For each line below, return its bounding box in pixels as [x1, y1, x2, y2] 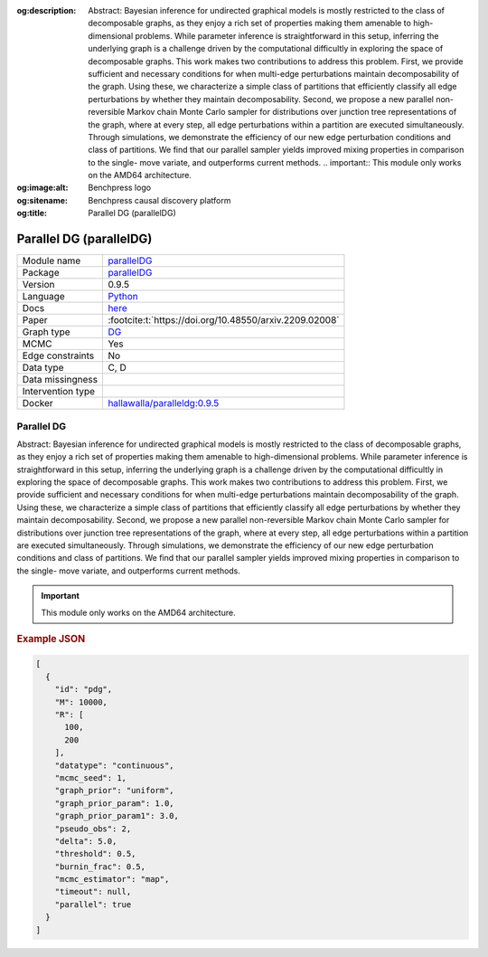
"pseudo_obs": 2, [54, 823, 132, 834]
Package [22, 267, 60, 280]
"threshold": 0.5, [54, 848, 136, 859]
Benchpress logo [88, 182, 152, 194]
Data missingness [22, 374, 99, 386]
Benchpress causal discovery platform [88, 194, 231, 205]
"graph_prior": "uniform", [54, 785, 175, 796]
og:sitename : [16, 194, 68, 205]
